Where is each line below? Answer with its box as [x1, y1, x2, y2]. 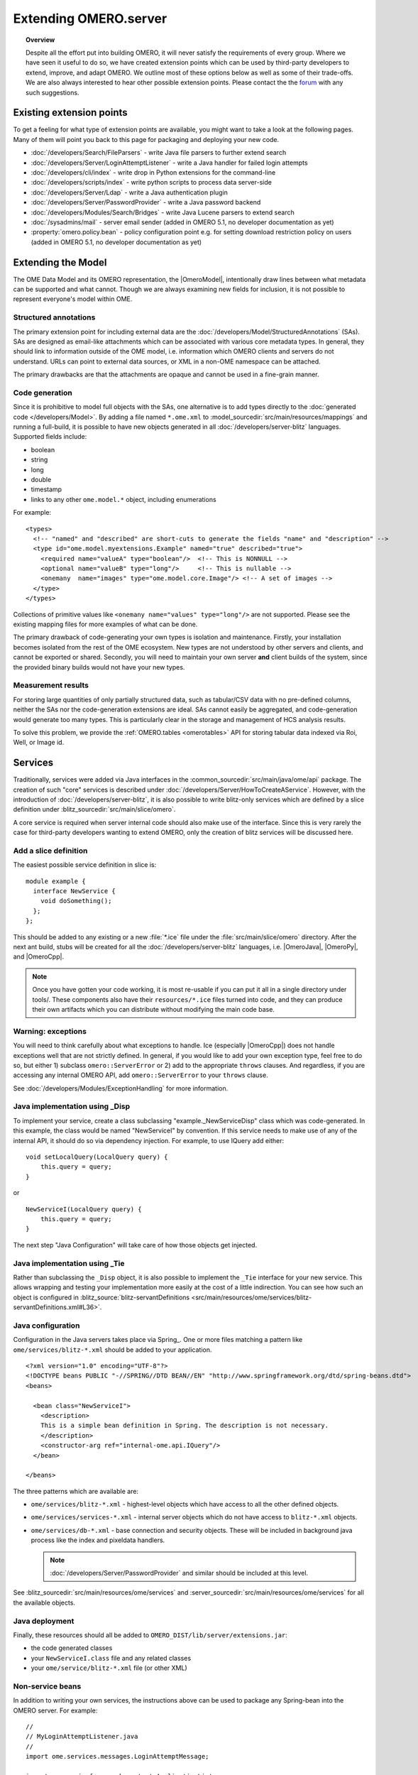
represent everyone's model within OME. [13, 295, 133, 303]
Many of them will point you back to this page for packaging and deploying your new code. [13, 135, 280, 143]
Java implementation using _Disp [13, 1101, 131, 1111]
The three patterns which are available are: [13, 1487, 138, 1495]
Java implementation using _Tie [13, 1258, 125, 1268]
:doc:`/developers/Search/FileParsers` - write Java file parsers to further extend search [31, 148, 287, 157]
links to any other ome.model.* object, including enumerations [31, 495, 216, 503]
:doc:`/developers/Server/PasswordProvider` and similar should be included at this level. [50, 1569, 309, 1578]
